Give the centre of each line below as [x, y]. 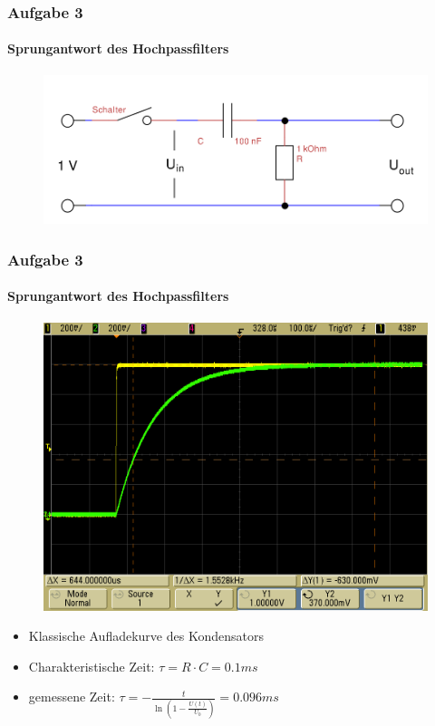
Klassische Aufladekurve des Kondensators [146, 636]
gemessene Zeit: [72, 697]
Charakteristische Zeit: [92, 666]
